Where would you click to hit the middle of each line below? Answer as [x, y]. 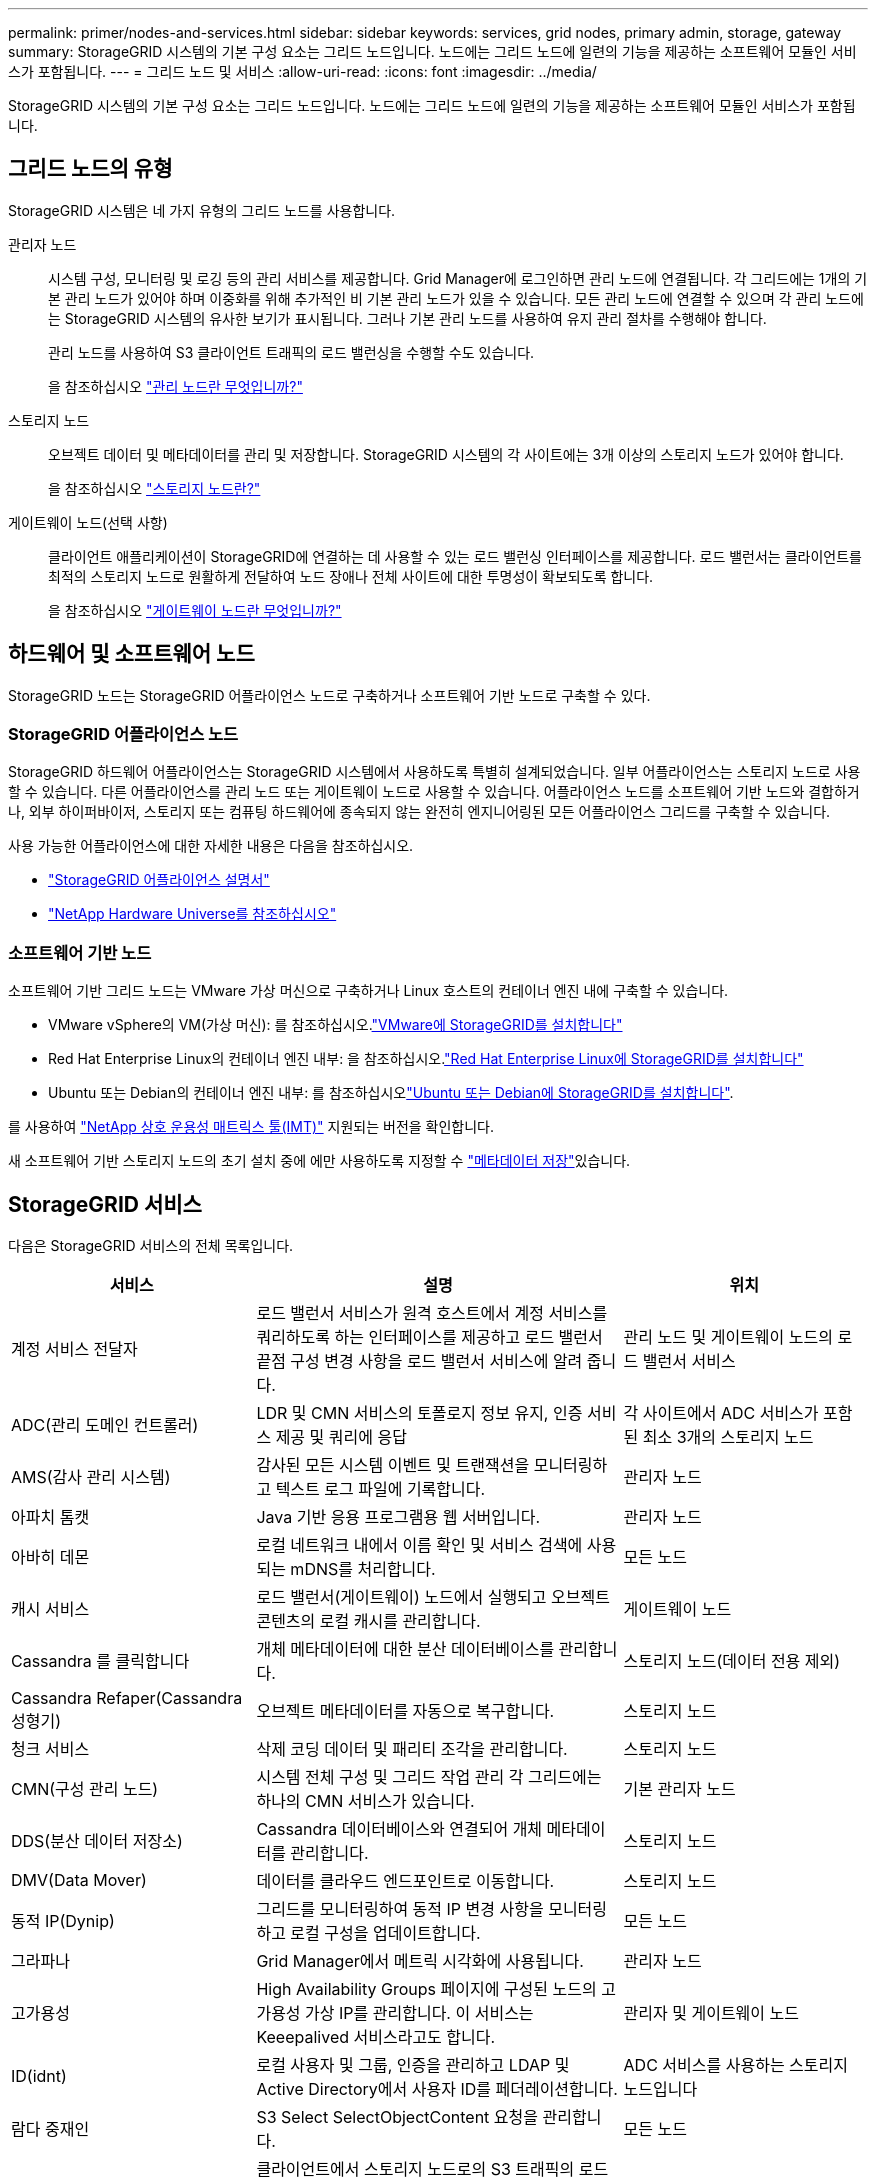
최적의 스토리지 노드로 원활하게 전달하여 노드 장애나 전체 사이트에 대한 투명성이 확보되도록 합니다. [351, 576]
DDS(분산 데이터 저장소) [97, 1841]
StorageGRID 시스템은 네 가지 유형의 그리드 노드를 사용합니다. [202, 210]
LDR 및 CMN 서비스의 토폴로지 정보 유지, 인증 [419, 1413]
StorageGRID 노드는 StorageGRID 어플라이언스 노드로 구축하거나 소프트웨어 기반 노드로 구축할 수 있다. [329, 695]
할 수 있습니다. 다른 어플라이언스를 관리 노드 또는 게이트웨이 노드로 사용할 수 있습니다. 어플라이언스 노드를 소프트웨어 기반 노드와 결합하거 [434, 792]
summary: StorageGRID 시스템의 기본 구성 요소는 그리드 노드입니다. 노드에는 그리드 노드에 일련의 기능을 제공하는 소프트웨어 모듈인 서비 [432, 51]
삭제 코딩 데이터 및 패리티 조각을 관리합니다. [412, 1749]
